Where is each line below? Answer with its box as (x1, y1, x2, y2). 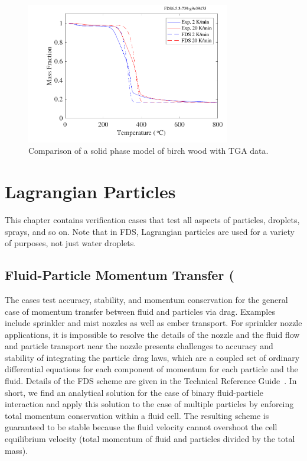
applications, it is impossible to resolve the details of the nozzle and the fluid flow (5, 328, 300, 340)
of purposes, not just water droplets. (5, 237, 136, 249)
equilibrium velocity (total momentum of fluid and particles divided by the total (5, 433, 295, 445)
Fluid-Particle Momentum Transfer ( (5, 266, 234, 284)
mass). (5, 444, 28, 456)
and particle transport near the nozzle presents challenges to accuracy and (5, 340, 273, 352)
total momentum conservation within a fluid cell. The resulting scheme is (5, 409, 269, 421)
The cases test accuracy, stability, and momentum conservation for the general (5, 293, 288, 305)
